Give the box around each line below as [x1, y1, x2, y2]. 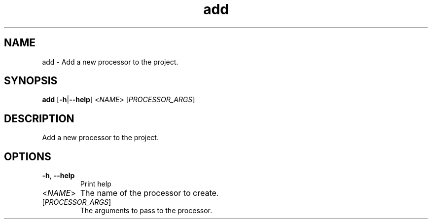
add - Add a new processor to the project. [42, 57, 179, 66]
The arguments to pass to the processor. [80, 206, 213, 215]
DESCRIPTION [4, 112, 74, 125]
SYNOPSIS [4, 74, 58, 87]
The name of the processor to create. [80, 188, 219, 198]
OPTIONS [4, 150, 51, 163]
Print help [80, 180, 111, 188]
